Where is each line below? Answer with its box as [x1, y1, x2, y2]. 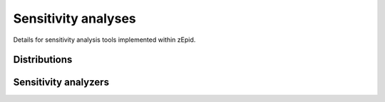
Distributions [13, 54, 73, 66]
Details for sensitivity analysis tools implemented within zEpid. [13, 35, 196, 44]
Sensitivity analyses [13, 11, 137, 26]
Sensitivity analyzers [13, 76, 110, 89]
